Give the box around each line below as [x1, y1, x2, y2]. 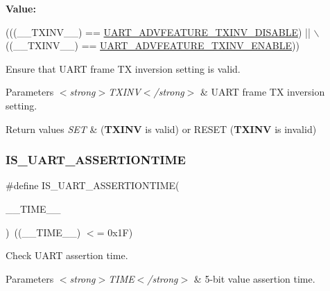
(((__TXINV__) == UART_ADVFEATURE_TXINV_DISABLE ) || [6, 24, 311, 39]
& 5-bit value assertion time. [193, 271, 315, 285]
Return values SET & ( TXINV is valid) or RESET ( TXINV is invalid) [6, 121, 317, 136]
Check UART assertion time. [6, 248, 128, 263]
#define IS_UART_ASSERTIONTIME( [6, 178, 180, 193]
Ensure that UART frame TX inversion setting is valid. [6, 61, 241, 76]
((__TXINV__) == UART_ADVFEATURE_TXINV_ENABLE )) [6, 38, 299, 53]
